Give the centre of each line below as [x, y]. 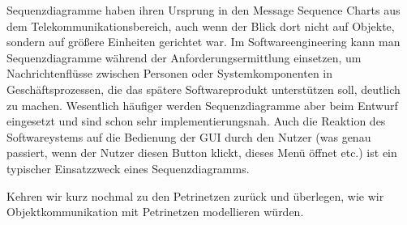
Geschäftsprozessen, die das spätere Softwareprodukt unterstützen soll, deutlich [203, 89]
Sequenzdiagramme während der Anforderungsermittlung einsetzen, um [184, 57]
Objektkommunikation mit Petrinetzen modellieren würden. [155, 212]
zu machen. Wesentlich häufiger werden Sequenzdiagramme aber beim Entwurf [202, 105]
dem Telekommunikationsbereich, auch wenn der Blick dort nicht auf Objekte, [201, 25]
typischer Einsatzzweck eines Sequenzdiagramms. [128, 168]
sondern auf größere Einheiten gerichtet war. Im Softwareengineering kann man [203, 42]
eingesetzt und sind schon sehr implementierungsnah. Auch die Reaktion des [196, 121]
